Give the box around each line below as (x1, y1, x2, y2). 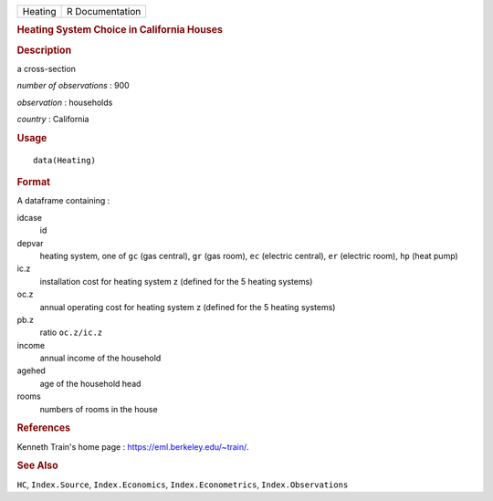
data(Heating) (33, 155, 96, 165)
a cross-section (16, 63, 77, 74)
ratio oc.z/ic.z (39, 327, 103, 338)
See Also (16, 459, 58, 472)
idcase (16, 212, 43, 223)
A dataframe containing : (16, 195, 110, 206)
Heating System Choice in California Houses (16, 24, 224, 37)
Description (16, 44, 72, 57)
